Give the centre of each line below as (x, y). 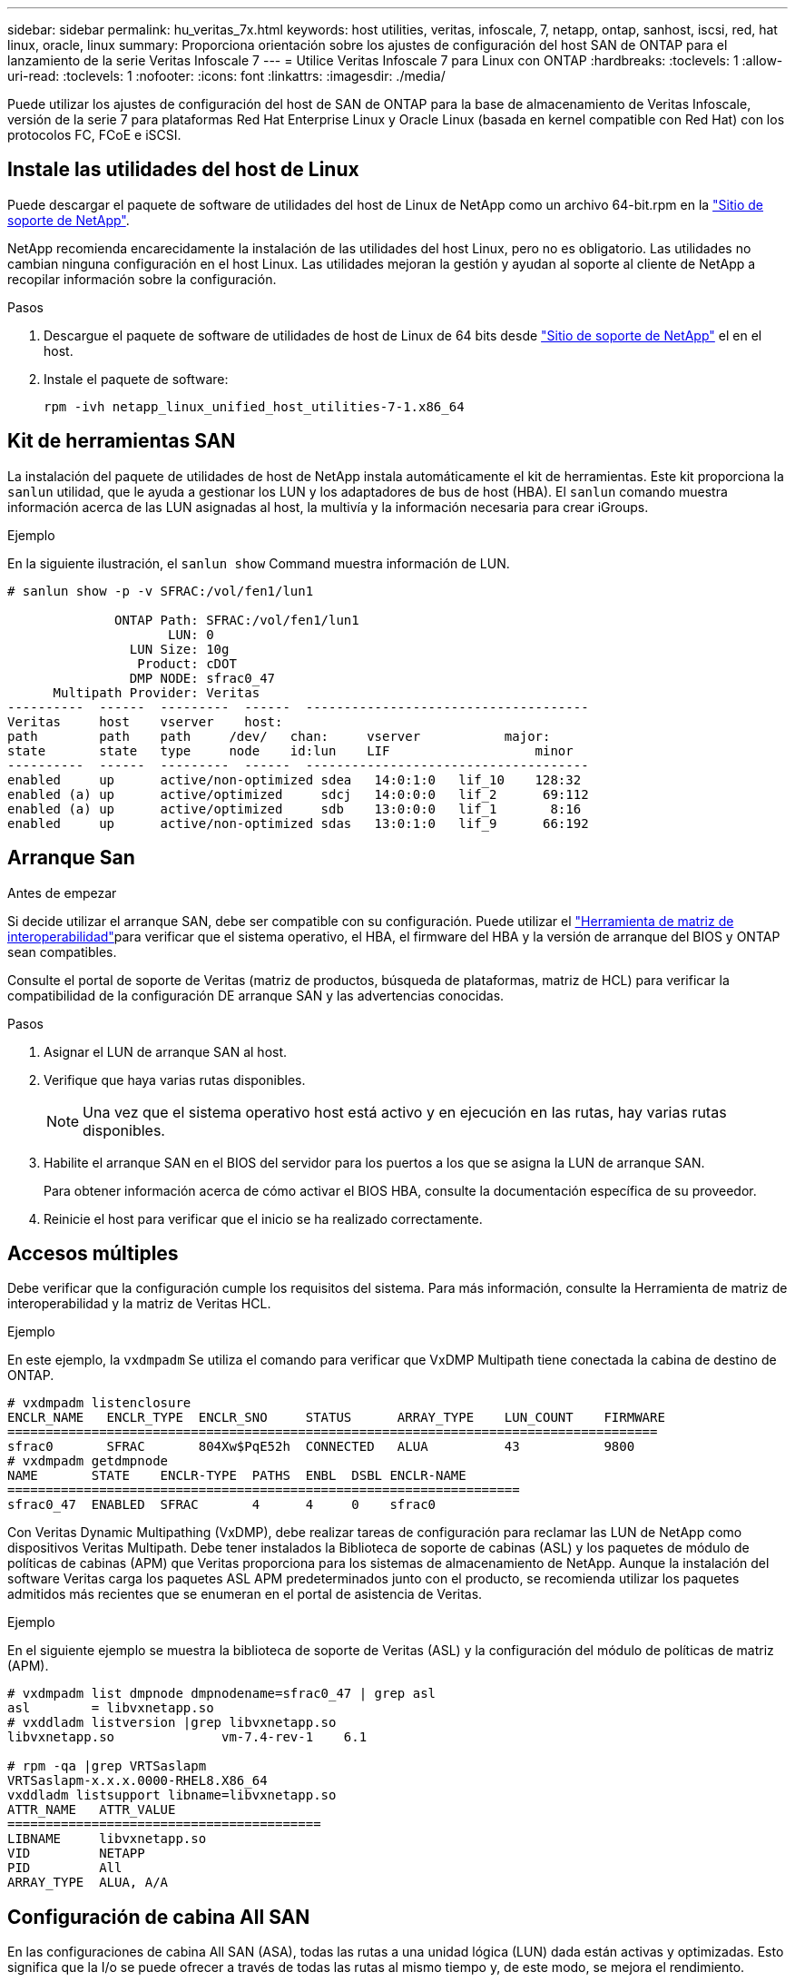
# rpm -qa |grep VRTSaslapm (107, 1766)
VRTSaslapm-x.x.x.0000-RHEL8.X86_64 (137, 1781)
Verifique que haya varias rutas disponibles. (175, 1080)
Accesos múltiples (93, 1253)
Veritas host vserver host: (145, 721)
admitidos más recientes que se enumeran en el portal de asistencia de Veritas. (245, 1594)
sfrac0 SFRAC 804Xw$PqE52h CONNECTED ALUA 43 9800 (321, 1447)
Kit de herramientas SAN (122, 441)
